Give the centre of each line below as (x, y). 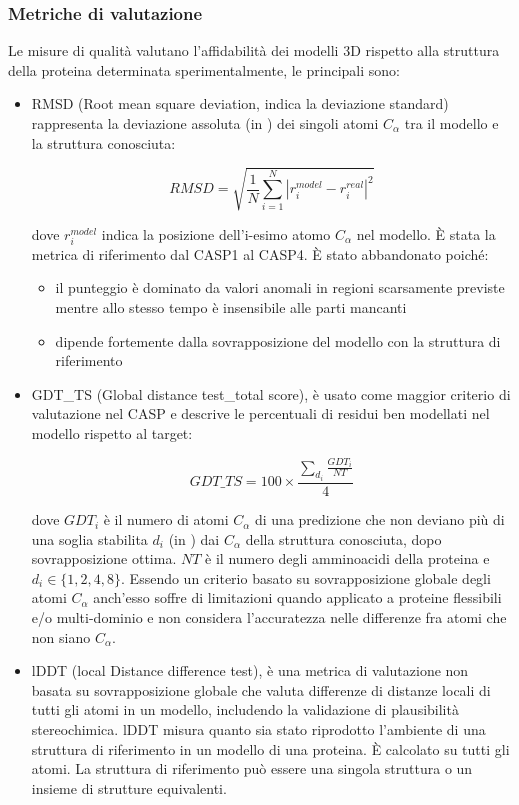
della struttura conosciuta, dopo (343, 538)
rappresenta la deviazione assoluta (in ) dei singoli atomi (205, 123)
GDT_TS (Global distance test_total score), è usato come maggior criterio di (271, 393)
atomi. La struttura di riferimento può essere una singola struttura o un (252, 768)
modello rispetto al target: (112, 433)
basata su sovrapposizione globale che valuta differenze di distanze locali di (261, 689)
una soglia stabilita (89, 538)
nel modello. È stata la (426, 233)
